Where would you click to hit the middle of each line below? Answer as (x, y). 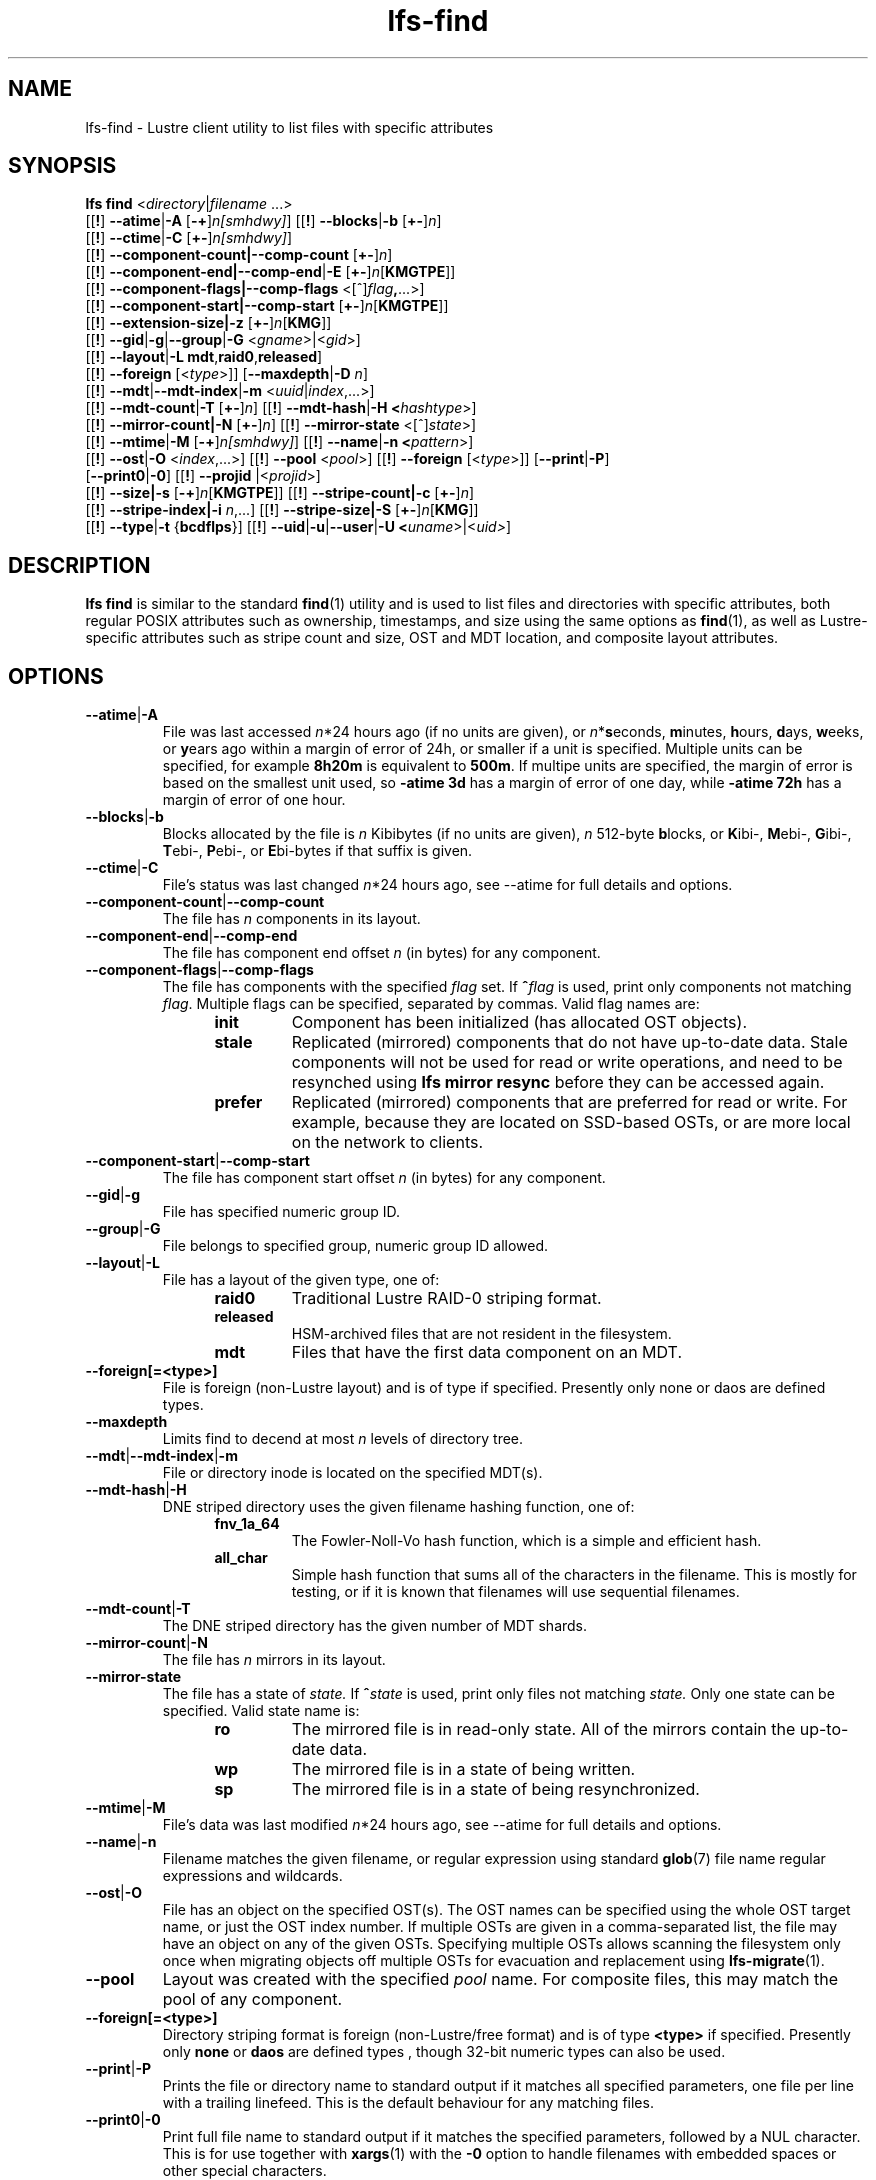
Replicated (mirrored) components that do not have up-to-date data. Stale (569, 1042)
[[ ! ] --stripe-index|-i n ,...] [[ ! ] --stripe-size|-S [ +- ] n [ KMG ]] (282, 510)
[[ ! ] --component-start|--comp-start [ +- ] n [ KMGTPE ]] (267, 306)
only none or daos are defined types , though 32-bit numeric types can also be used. (444, 2052)
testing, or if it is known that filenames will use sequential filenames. (515, 1592)
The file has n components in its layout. (291, 919)
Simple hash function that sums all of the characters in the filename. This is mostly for (574, 1575)
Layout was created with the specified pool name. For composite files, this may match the (500, 1979)
